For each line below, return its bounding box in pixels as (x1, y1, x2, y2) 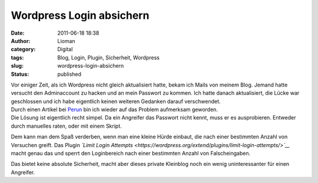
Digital (57, 46, 73, 53)
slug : (11, 62, 24, 69)
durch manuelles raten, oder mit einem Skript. (11, 122, 122, 129)
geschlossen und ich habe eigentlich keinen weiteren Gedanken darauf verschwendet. (11, 98, 221, 105)
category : (11, 46, 36, 53)
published (57, 71, 82, 78)
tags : (11, 54, 24, 61)
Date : (11, 29, 25, 36)
